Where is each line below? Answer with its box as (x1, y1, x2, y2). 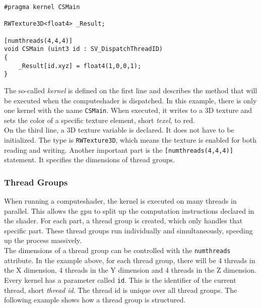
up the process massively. (4, 235, 82, 245)
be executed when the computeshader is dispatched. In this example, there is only (4, 95, 257, 105)
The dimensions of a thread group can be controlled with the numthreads (4, 245, 231, 256)
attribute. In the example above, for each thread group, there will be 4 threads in (4, 255, 255, 265)
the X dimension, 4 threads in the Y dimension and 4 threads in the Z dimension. (4, 265, 256, 275)
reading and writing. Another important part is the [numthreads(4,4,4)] (4, 144, 233, 155)
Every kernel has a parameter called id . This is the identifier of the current (4, 274, 236, 285)
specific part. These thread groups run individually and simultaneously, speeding (4, 225, 253, 235)
